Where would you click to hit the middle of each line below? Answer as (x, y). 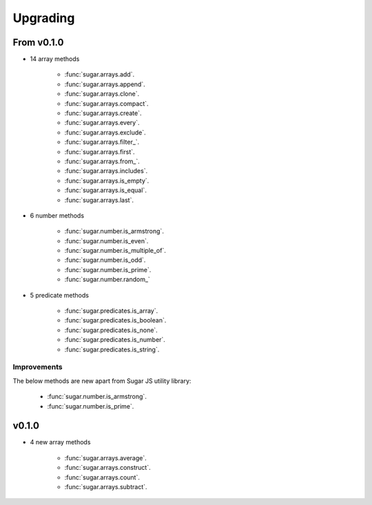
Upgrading (44, 18)
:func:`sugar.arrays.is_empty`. (107, 181)
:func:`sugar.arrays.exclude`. (105, 132)
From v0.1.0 (38, 42)
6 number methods (57, 215)
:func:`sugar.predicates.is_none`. (111, 330)
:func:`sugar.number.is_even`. (106, 240)
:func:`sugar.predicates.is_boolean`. (115, 320)
